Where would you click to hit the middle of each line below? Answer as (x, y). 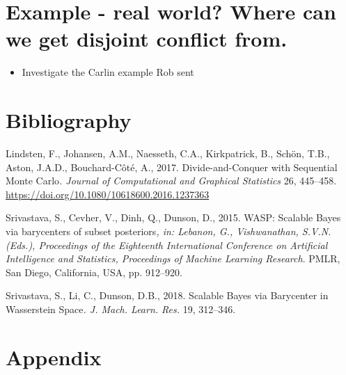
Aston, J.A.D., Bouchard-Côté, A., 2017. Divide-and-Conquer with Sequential (172, 167)
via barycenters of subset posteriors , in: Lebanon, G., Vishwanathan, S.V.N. (168, 231)
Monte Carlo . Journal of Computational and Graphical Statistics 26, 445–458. (171, 181)
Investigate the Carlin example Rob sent (108, 72)
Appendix (54, 357)
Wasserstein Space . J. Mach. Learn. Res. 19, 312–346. (121, 309)
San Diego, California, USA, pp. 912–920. (94, 272)
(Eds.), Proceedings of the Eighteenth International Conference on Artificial (167, 245)
